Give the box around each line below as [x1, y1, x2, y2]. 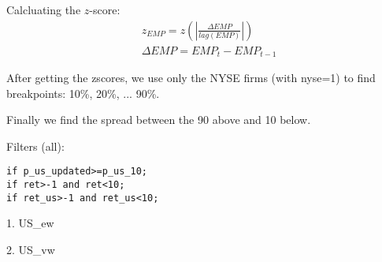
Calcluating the [6, 2, 81, 17]
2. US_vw [6, 241, 55, 258]
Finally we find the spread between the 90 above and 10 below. [6, 111, 311, 128]
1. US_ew [6, 215, 54, 231]
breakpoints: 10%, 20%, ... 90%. [6, 84, 160, 101]
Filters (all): [6, 137, 65, 154]
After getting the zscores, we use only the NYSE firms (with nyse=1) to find [6, 69, 376, 86]
